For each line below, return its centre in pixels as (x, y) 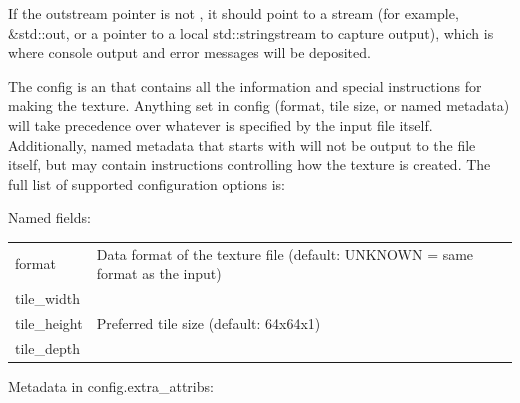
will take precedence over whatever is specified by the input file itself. (220, 124)
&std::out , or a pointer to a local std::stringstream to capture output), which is (251, 32)
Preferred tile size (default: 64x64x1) (208, 322)
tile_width (47, 298)
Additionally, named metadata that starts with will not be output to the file (242, 144)
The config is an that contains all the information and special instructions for (245, 85)
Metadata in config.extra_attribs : (111, 385)
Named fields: (49, 217)
